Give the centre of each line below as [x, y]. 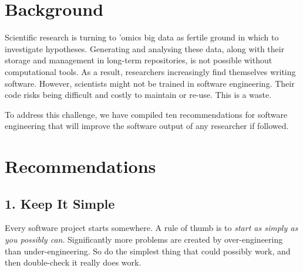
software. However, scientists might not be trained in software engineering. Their [150, 83]
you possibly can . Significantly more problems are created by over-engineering [144, 239]
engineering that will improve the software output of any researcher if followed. [147, 126]
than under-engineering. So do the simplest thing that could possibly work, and [148, 251]
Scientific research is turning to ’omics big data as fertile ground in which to [142, 37]
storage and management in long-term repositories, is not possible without [139, 60]
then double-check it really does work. [73, 262]
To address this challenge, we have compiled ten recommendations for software [146, 114]
